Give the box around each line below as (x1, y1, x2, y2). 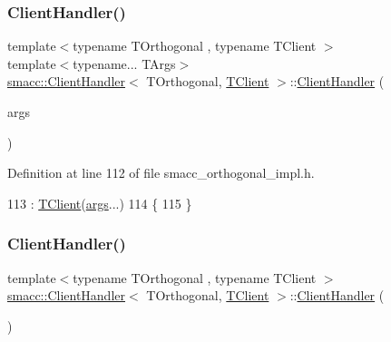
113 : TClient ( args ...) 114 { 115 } (7, 193, 192, 212)
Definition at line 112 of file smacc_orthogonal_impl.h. (7, 163, 315, 182)
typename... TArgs (73, 54, 176, 73)
